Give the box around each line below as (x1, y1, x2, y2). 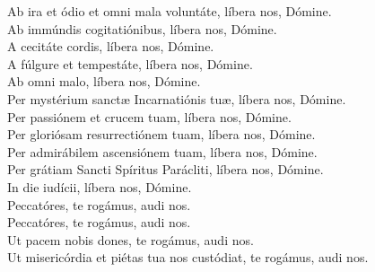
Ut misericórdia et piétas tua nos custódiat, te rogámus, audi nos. (7, 248, 369, 267)
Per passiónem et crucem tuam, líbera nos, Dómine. (7, 107, 292, 126)
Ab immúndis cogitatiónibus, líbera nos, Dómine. (7, 19, 277, 38)
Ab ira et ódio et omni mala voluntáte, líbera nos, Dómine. (7, 2, 332, 20)
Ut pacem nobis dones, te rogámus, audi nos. (7, 230, 254, 249)
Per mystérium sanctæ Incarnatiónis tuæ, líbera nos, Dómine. (7, 89, 346, 108)
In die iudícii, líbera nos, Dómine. (7, 177, 192, 196)
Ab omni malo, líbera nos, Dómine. (7, 72, 201, 91)
